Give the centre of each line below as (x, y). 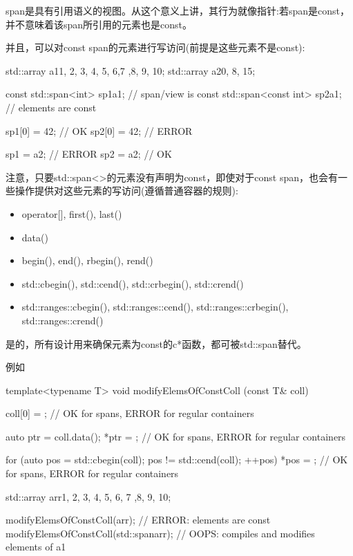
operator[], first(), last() (72, 213)
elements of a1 (36, 547)
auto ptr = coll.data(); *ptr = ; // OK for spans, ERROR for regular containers (176, 436)
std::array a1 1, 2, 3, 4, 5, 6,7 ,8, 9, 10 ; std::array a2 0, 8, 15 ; (131, 70)
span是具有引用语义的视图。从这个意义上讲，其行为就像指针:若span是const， (178, 10)
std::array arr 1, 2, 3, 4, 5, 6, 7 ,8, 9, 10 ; (88, 496)
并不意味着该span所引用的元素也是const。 (99, 24)
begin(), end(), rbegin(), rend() (87, 260)
